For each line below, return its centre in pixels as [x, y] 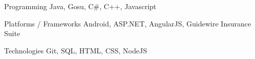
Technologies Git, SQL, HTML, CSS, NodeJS [76, 50]
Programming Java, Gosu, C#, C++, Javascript [80, 6]
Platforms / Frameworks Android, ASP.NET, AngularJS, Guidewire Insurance [128, 23]
